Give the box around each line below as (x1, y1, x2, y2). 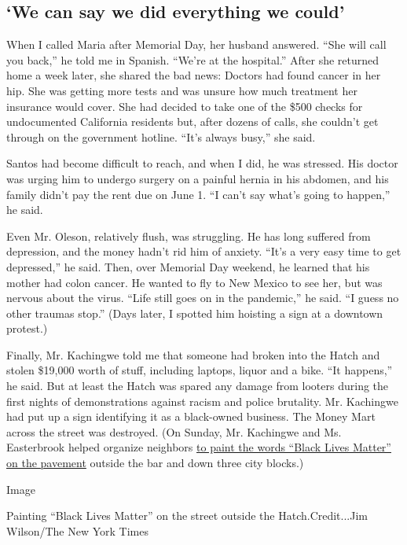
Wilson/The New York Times (6, 522, 149, 539)
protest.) (6, 320, 48, 337)
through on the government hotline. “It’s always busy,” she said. (6, 128, 316, 145)
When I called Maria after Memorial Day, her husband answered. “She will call (6, 36, 387, 53)
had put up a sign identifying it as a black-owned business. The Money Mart (6, 408, 376, 425)
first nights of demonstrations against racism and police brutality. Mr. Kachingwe (6, 392, 398, 409)
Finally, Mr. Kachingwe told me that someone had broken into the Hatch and (6, 346, 380, 363)
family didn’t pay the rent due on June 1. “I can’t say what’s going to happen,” (6, 186, 390, 202)
